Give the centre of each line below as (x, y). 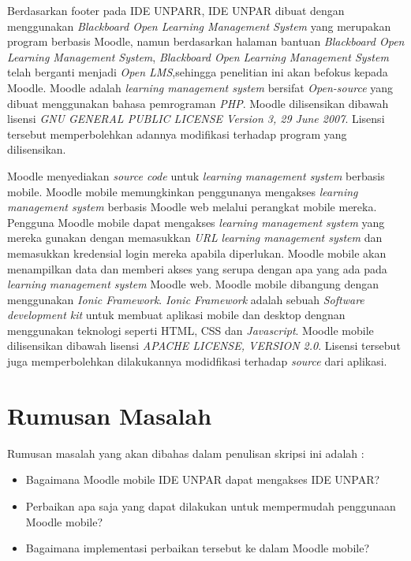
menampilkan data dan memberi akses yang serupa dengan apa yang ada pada (197, 268)
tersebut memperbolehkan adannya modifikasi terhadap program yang (177, 134)
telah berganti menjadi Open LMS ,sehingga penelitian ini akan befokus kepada (198, 72)
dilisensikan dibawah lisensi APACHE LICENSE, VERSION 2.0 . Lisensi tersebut (204, 346)
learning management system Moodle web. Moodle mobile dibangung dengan (193, 284)
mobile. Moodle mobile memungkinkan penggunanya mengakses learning (183, 191)
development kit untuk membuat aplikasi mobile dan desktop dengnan (176, 315)
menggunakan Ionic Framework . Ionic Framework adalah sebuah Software (186, 299)
